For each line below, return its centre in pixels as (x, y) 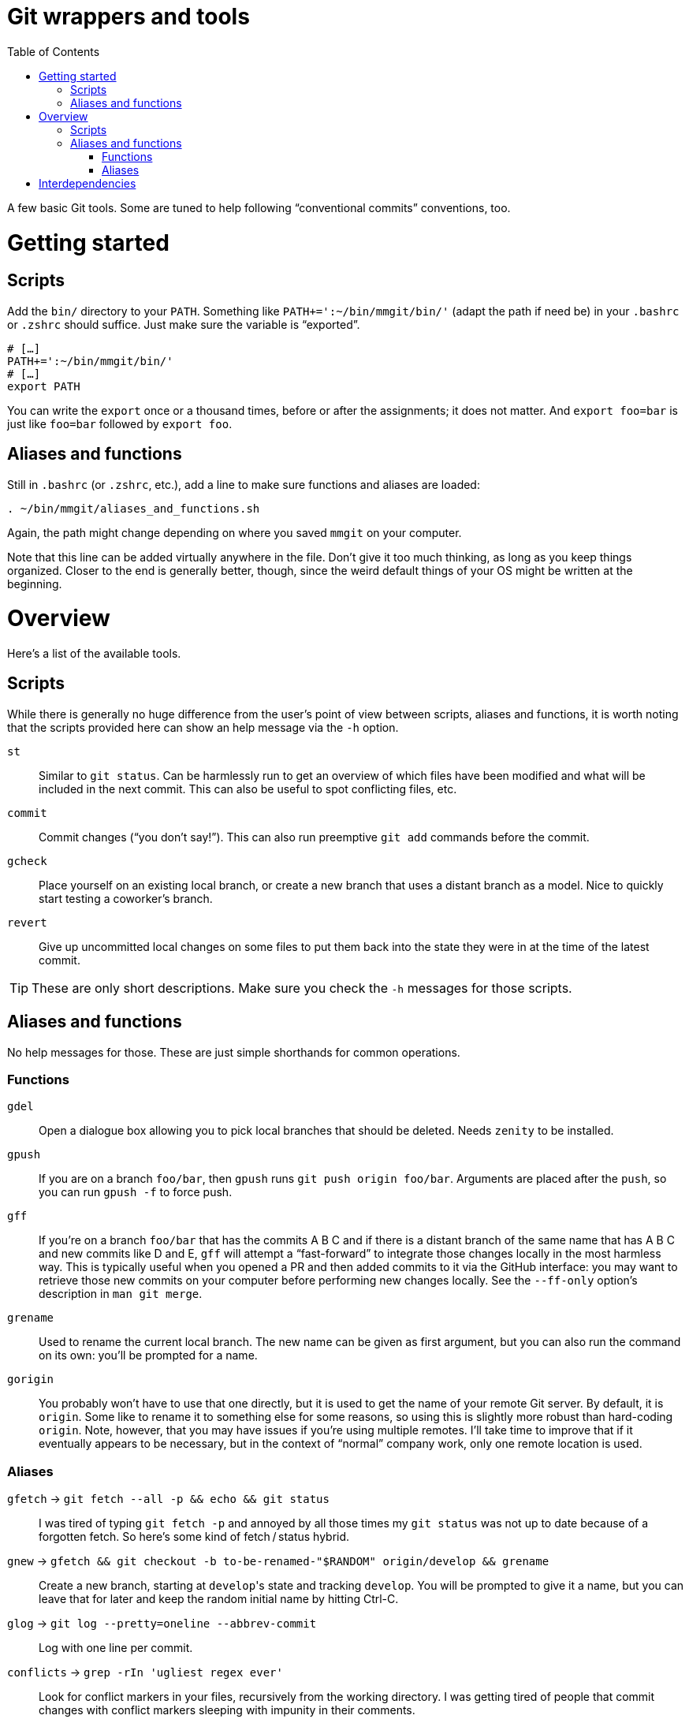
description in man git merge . (121, 1294)
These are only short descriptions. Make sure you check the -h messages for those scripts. (302, 988)
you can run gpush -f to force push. (136, 1192)
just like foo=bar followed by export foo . (120, 423)
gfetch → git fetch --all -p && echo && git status (168, 1499)
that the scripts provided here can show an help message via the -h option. (203, 727)
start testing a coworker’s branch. (126, 898)
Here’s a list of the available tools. (94, 654)
